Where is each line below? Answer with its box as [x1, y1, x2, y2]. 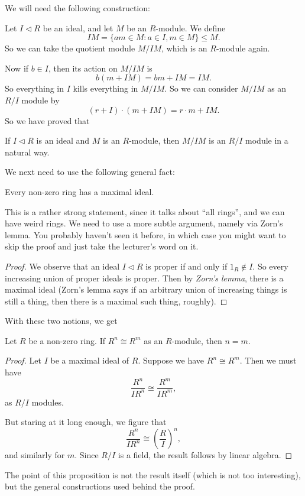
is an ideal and [36, 134, 90, 147]
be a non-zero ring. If [28, 334, 105, 346]
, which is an [161, 42, 207, 54]
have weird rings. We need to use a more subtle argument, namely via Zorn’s [5, 217, 283, 229]
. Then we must [239, 354, 297, 367]
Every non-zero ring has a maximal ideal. [5, 185, 154, 197]
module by [21, 93, 60, 106]
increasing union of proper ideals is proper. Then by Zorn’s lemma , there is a [5, 271, 284, 284]
